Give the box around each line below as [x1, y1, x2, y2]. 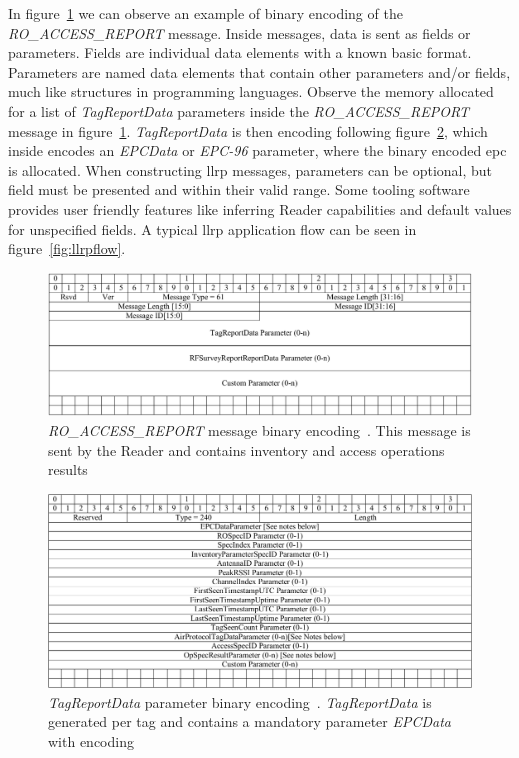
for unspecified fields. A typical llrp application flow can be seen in [8, 218, 417, 239]
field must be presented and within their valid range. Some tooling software [8, 179, 470, 200]
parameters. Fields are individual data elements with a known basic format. [8, 42, 472, 63]
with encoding [48, 730, 134, 751]
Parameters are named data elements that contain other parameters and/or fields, [8, 61, 511, 82]
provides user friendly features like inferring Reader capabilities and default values [8, 198, 512, 219]
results [48, 459, 88, 480]
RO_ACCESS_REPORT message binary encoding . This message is [48, 419, 471, 440]
